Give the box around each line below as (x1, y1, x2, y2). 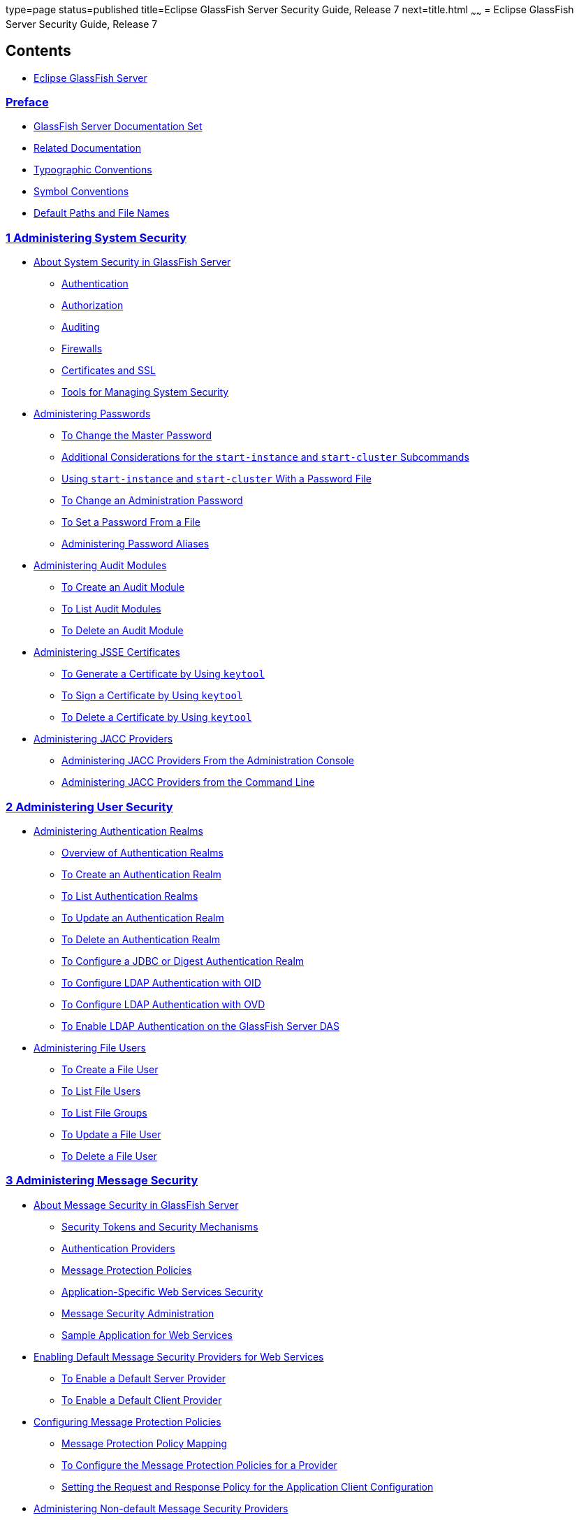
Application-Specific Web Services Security (61, 1285, 263, 1298)
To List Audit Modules (61, 603, 161, 615)
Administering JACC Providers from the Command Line (61, 776, 315, 789)
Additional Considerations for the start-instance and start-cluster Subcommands (61, 451, 469, 464)
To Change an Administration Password (61, 494, 243, 507)
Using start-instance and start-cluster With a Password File (61, 473, 372, 485)
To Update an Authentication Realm (61, 911, 224, 924)
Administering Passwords (34, 408, 151, 420)
